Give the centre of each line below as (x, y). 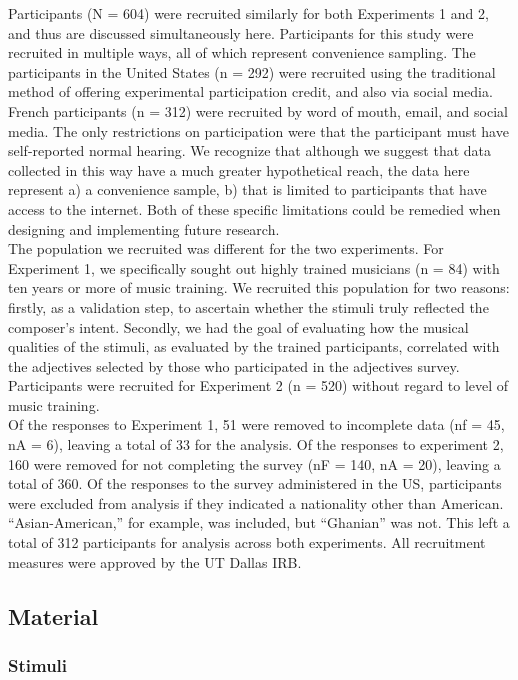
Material (53, 615)
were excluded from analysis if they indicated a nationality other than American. (256, 502)
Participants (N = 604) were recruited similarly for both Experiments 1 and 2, (248, 13)
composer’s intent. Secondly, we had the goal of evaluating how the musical (238, 326)
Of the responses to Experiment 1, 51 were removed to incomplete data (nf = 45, (256, 424)
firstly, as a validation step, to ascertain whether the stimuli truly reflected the (248, 306)
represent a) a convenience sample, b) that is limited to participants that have (247, 189)
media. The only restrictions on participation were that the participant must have (258, 130)
